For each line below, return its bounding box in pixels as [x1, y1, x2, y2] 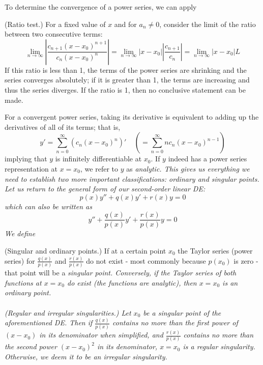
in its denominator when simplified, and [39, 329, 163, 340]
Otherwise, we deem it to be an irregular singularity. [5, 351, 167, 361]
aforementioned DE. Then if [5, 317, 93, 328]
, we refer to [80, 163, 118, 174]
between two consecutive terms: [5, 29, 103, 39]
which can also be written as [5, 201, 92, 211]
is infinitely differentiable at [55, 153, 142, 164]
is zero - [233, 255, 258, 266]
